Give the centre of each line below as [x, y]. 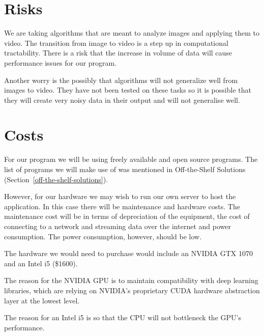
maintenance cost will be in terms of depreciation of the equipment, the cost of [127, 216]
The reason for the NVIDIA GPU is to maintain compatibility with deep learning [131, 280]
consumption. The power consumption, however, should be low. [103, 236]
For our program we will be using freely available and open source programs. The [131, 159]
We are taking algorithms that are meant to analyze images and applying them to [132, 33]
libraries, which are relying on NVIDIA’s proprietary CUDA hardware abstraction [132, 290]
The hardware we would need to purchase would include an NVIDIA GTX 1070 [128, 253]
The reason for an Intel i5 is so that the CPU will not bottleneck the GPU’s [123, 317]
